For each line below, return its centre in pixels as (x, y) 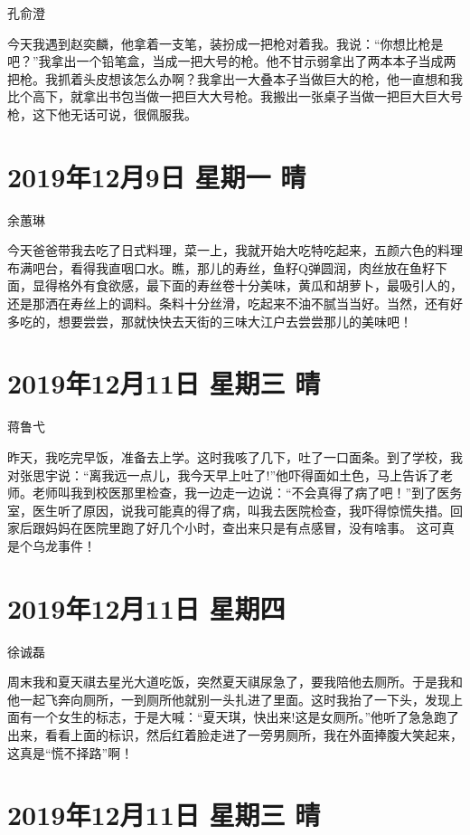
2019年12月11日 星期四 (146, 607)
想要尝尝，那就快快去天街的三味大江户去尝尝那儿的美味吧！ (235, 321)
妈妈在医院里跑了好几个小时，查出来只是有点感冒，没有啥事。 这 (237, 528)
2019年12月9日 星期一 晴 (157, 176)
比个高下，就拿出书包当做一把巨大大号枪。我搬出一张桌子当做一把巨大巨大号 (235, 96)
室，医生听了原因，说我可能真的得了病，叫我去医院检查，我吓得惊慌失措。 (229, 510)
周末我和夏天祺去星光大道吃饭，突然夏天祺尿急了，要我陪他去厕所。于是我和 (235, 682)
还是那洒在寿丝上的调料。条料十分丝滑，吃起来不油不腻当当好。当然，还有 (229, 304)
